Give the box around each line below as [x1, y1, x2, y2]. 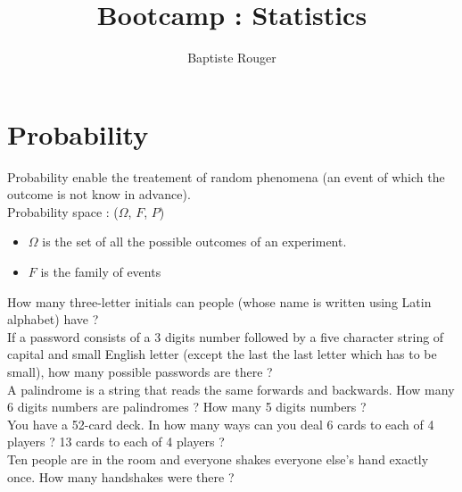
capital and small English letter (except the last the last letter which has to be [7, 345, 437, 363]
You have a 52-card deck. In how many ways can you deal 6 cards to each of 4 [7, 414, 434, 433]
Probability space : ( [7, 202, 119, 221]
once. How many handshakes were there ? [7, 467, 235, 486]
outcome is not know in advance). [7, 185, 191, 204]
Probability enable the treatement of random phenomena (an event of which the [7, 167, 445, 186]
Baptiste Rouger [187, 48, 276, 67]
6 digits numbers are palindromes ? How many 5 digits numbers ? [7, 397, 367, 416]
